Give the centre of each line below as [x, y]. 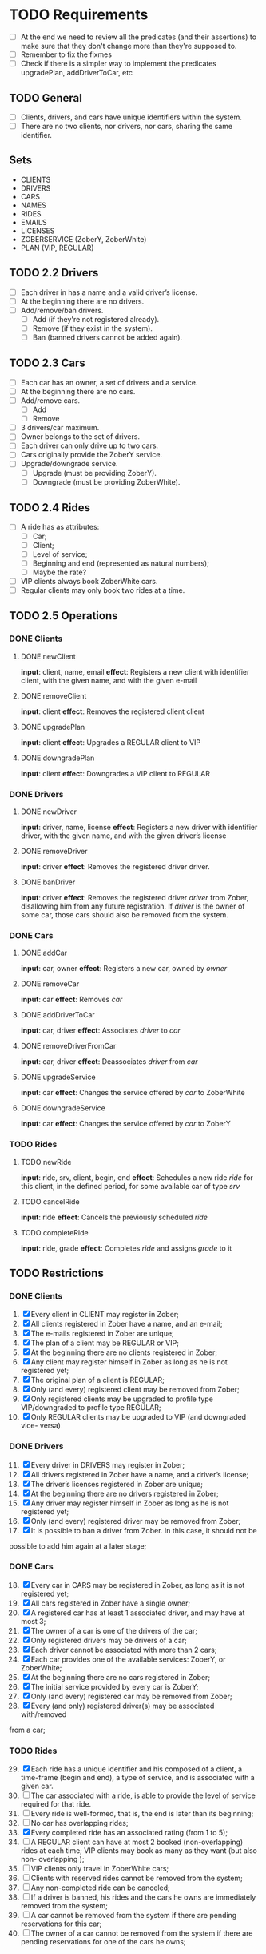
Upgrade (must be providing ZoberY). [94, 473]
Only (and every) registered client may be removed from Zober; [135, 1390]
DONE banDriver [48, 882]
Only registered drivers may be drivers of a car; [109, 1640]
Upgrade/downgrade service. [69, 464]
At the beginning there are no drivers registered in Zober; [125, 1493]
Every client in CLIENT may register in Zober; [105, 1315]
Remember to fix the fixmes [66, 54]
